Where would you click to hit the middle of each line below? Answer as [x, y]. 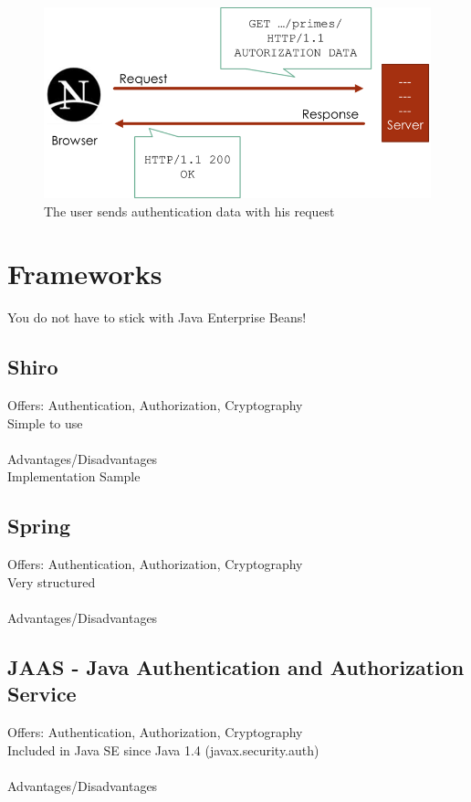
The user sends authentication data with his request [189, 211]
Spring [39, 526]
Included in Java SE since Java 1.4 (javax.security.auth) [163, 749]
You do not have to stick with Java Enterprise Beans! [157, 317]
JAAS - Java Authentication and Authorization [236, 667]
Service [42, 694]
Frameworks [85, 274]
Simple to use [45, 422]
